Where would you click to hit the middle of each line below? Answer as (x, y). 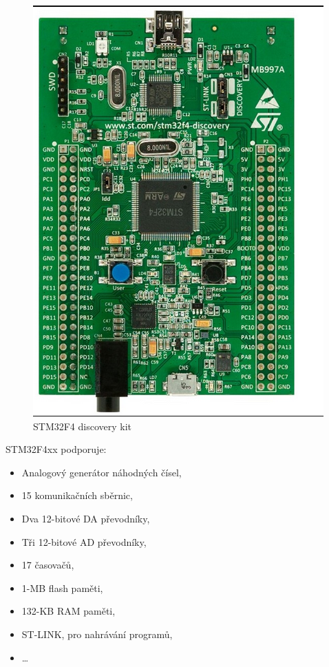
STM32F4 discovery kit (83, 426)
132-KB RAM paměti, (68, 611)
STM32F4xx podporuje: (56, 449)
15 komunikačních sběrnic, (77, 495)
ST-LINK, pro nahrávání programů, (97, 634)
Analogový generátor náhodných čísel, (102, 472)
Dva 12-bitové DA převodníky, (86, 518)
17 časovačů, (48, 565)
